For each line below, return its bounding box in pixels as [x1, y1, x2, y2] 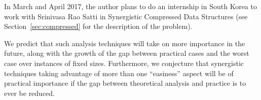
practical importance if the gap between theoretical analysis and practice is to [4, 78, 246, 88]
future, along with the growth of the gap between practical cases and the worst [4, 48, 249, 58]
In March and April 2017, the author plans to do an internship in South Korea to [4, 1, 257, 11]
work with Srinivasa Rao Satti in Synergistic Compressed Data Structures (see [4, 11, 248, 21]
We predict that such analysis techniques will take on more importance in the [4, 38, 245, 48]
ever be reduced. [4, 87, 55, 98]
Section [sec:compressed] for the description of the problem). [4, 21, 193, 31]
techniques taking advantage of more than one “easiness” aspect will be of [4, 68, 234, 78]
